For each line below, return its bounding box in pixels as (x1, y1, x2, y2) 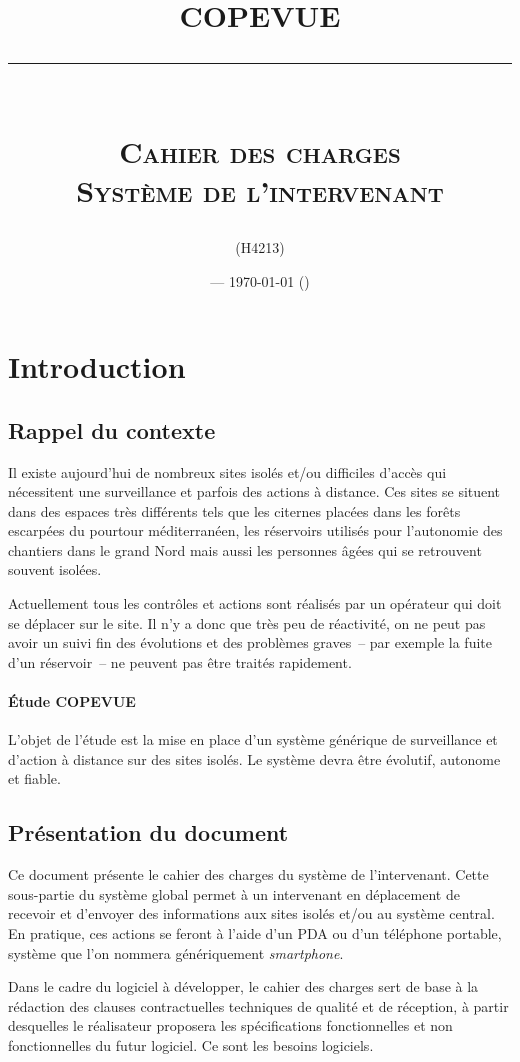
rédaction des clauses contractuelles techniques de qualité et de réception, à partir (8, 995, 509, 1016)
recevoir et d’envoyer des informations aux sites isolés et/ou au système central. (8, 903, 495, 924)
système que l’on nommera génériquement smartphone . (8, 942, 344, 963)
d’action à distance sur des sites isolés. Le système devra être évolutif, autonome (8, 748, 501, 769)
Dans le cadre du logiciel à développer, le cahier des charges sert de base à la (8, 976, 479, 997)
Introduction (8, 346, 186, 387)
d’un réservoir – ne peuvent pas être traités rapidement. (8, 651, 352, 672)
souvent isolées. (8, 559, 102, 580)
